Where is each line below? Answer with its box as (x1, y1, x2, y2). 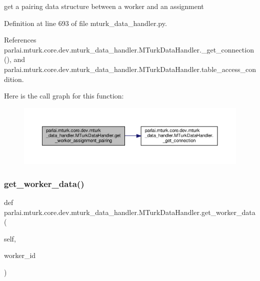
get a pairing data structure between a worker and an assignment (4, 1, 204, 11)
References (4, 34, 36, 45)
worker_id (4, 250, 36, 260)
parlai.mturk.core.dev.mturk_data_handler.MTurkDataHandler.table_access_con (4, 63, 256, 74)
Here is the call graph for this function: (4, 90, 124, 101)
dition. (4, 73, 24, 84)
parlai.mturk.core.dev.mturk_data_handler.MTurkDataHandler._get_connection (4, 44, 254, 54)
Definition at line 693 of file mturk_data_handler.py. (4, 17, 167, 28)
